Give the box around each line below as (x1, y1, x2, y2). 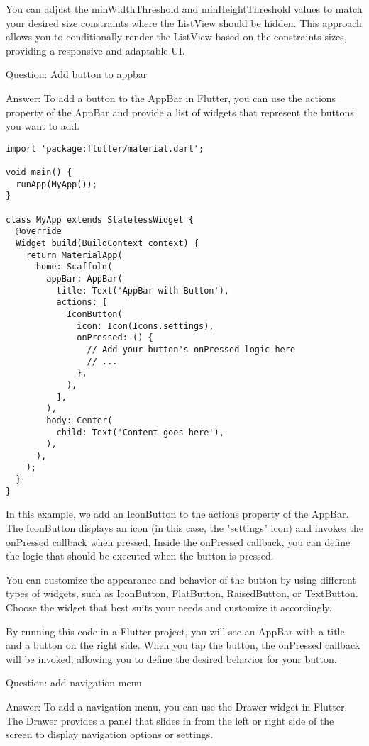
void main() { (6, 167, 72, 178)
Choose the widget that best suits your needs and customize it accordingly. (6, 600, 332, 614)
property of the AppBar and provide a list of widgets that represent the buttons (6, 104, 354, 119)
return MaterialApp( (26, 250, 123, 260)
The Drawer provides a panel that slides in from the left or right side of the (6, 713, 334, 728)
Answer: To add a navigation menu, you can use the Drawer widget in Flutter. (6, 698, 348, 713)
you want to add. (6, 118, 80, 133)
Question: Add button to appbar (6, 67, 148, 82)
